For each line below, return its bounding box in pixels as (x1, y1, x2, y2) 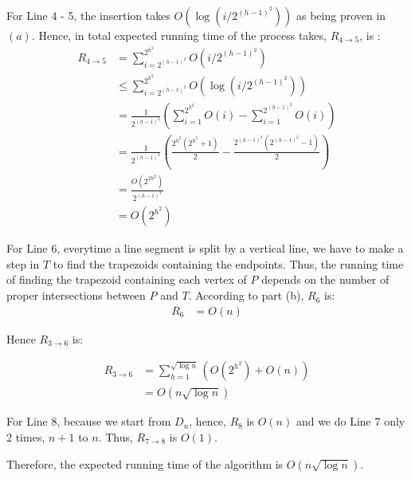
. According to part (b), (188, 287, 304, 304)
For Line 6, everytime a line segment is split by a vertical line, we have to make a (6, 240, 404, 257)
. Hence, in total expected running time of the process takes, (31, 27, 327, 43)
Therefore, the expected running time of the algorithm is (6, 455, 284, 472)
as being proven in (296, 7, 386, 23)
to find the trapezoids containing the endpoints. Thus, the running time (53, 255, 404, 272)
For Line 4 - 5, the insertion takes (6, 7, 170, 23)
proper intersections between (6, 287, 146, 304)
